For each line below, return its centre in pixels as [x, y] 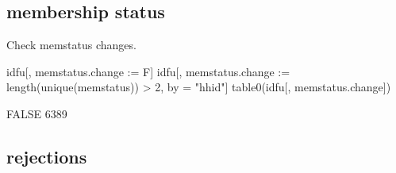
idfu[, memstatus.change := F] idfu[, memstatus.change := [148, 71]
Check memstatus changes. [71, 45]
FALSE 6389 [37, 113]
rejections [47, 156]
